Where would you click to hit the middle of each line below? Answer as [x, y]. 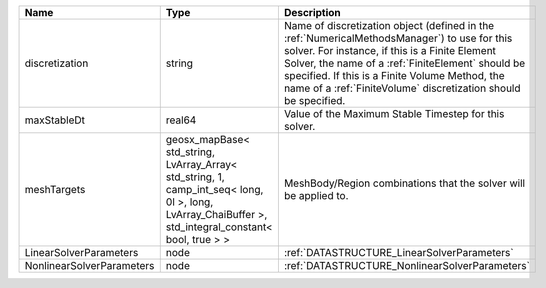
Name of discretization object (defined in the [389, 25]
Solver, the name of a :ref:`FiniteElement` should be [404, 63]
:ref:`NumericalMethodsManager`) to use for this [398, 38]
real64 [181, 120]
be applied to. [316, 195]
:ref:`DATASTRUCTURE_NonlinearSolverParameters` [406, 265]
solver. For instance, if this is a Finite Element [390, 50]
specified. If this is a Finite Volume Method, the [394, 75]
